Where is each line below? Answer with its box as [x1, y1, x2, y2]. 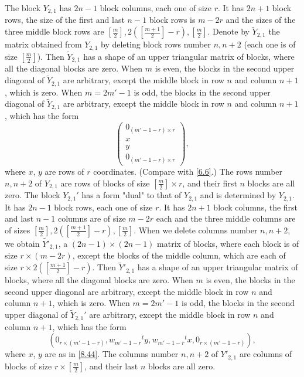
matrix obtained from [5, 38, 82, 50]
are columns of [239, 348, 292, 360]
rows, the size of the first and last [5, 13, 125, 26]
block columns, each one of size [100, 2, 211, 13]
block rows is [149, 13, 196, 26]
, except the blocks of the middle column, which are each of [72, 249, 286, 261]
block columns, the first [213, 201, 298, 213]
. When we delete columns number [134, 223, 258, 236]
